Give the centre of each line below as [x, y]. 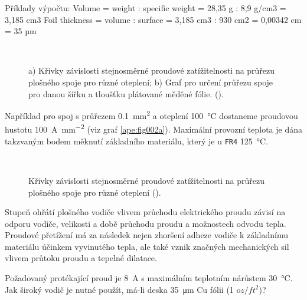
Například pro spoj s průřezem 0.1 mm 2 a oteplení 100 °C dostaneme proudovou [151, 115]
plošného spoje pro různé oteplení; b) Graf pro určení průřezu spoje [151, 82]
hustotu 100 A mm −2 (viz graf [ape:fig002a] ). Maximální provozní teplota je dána [153, 128]
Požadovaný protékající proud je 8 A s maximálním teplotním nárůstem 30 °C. [149, 278]
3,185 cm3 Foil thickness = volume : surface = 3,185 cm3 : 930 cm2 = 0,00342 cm [153, 19]
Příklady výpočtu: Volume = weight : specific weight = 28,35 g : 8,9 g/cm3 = [146, 8]
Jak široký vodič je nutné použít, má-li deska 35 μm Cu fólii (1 [119, 289]
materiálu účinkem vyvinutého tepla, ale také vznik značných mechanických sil [147, 246]
